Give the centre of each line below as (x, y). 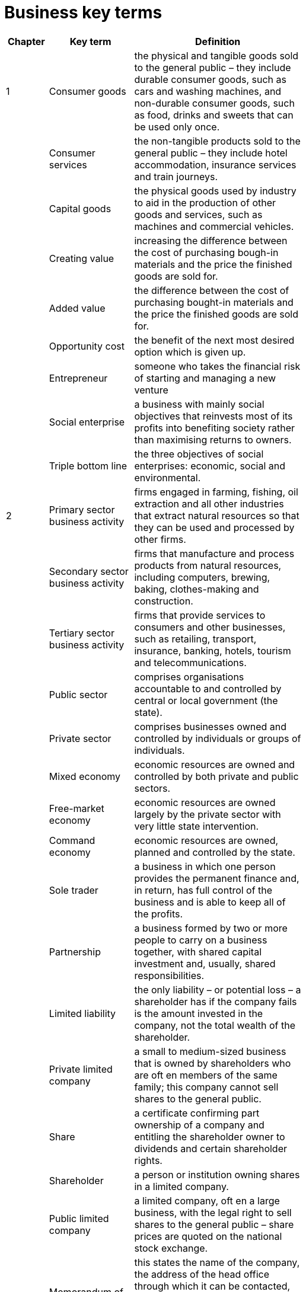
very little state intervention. (197, 826)
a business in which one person (205, 866)
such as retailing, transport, (195, 639)
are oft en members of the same (206, 1075)
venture (151, 390)
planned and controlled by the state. (215, 852)
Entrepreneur (78, 378)
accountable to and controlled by (208, 688)
